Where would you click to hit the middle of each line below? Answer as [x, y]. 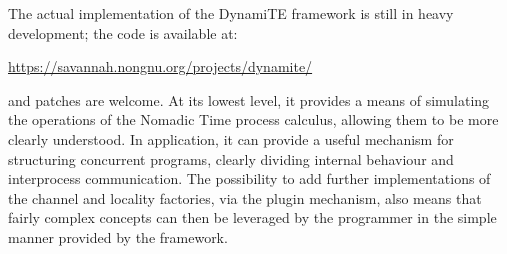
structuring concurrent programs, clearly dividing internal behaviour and [231, 158]
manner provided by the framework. [118, 236]
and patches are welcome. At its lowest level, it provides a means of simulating [249, 99]
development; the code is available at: [123, 32]
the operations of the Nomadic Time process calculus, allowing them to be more [253, 119]
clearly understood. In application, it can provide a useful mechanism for [231, 138]
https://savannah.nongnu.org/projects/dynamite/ [160, 66]
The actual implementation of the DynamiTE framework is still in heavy [231, 13]
